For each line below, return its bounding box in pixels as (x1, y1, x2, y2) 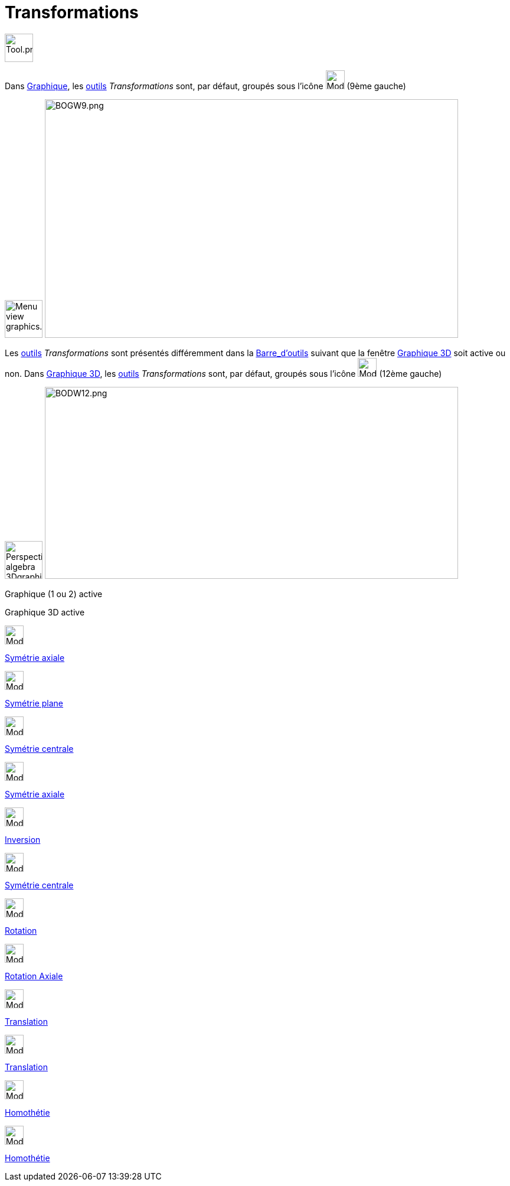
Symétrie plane (5, 698, 64, 708)
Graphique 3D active (5, 607, 85, 617)
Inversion (5, 834, 41, 845)
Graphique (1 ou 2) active (5, 588, 103, 599)
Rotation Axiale (5, 970, 63, 981)
